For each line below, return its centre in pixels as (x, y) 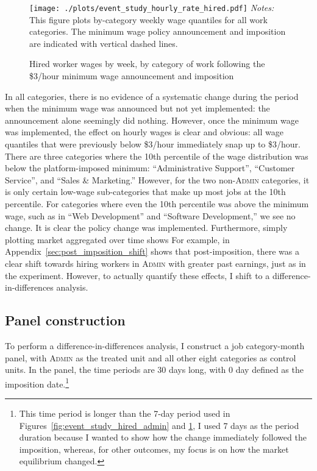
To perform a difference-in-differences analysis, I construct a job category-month (155, 345)
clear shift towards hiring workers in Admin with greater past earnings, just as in (155, 263)
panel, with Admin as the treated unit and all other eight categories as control (151, 357)
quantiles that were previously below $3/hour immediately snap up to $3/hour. (153, 144)
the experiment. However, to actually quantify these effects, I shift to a (137, 275)
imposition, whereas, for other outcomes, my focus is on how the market (154, 449)
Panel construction (65, 320)
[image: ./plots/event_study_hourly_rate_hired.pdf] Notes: (152, 7)
